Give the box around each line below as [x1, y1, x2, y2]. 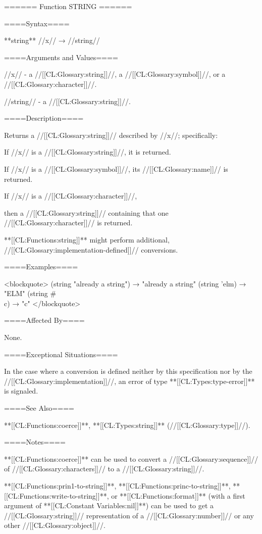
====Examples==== [4, 261, 78, 272]
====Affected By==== [4, 315, 85, 325]
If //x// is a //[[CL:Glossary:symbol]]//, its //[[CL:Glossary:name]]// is [4, 163, 228, 174]
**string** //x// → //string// [4, 35, 100, 45]
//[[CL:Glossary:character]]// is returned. [4, 217, 133, 228]
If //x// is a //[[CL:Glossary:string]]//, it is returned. [4, 147, 171, 157]
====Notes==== [4, 436, 66, 447]
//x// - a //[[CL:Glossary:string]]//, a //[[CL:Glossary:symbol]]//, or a [4, 69, 226, 79]
